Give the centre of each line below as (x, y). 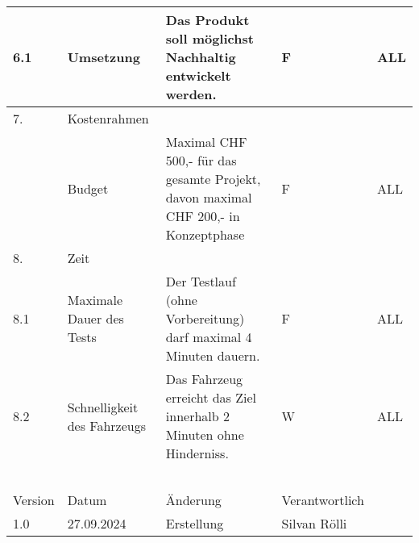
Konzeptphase (205, 234)
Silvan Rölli (314, 523)
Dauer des (95, 318)
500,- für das (201, 160)
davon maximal (209, 197)
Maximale (95, 300)
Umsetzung (104, 57)
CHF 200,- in (203, 216)
